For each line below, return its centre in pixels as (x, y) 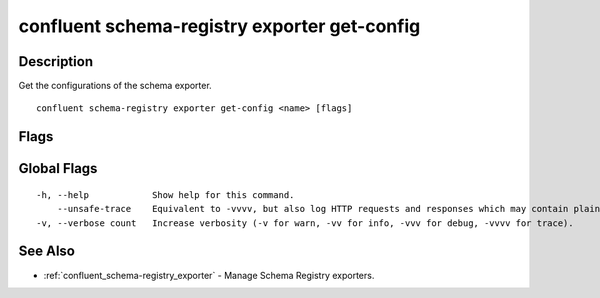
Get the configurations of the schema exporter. (115, 86)
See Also (46, 251)
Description (56, 61)
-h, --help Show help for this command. (165, 194)
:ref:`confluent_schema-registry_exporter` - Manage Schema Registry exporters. (209, 275)
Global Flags (58, 168)
